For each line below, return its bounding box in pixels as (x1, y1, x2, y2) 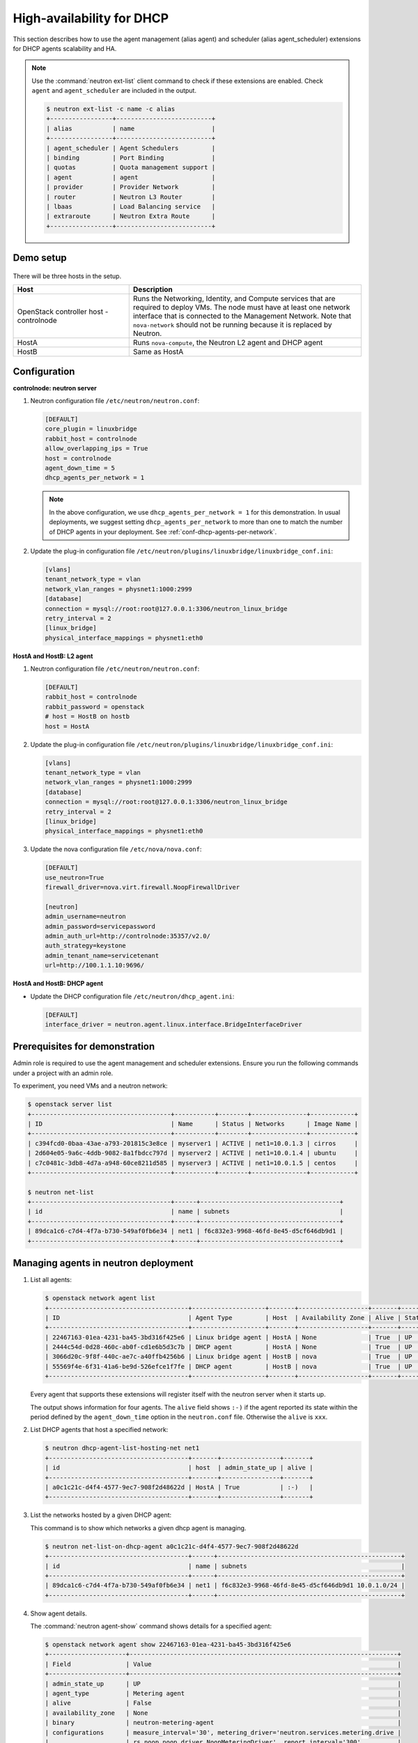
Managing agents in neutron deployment (13, 1257, 194, 1269)
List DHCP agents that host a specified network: (30, 1426, 169, 1434)
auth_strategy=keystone (45, 942, 127, 950)
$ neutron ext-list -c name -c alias (46, 105, 176, 113)
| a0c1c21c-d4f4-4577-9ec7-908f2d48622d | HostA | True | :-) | (45, 1483, 313, 1491)
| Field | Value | (45, 1660, 402, 1668)
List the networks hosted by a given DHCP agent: (30, 1511, 172, 1519)
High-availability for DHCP (13, 10, 169, 26)
